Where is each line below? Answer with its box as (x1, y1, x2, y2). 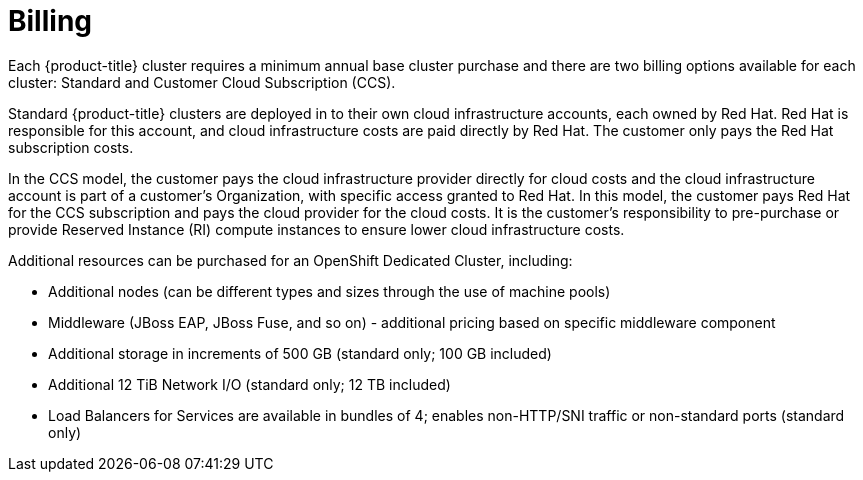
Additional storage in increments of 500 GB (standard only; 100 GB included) (48, 344, 552, 362)
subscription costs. (8, 138, 134, 156)
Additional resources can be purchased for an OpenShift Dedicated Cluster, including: (8, 251, 573, 269)
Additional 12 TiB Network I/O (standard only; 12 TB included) (48, 375, 451, 393)
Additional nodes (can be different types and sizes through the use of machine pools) (48, 282, 611, 300)
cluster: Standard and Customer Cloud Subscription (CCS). (8, 73, 396, 91)
